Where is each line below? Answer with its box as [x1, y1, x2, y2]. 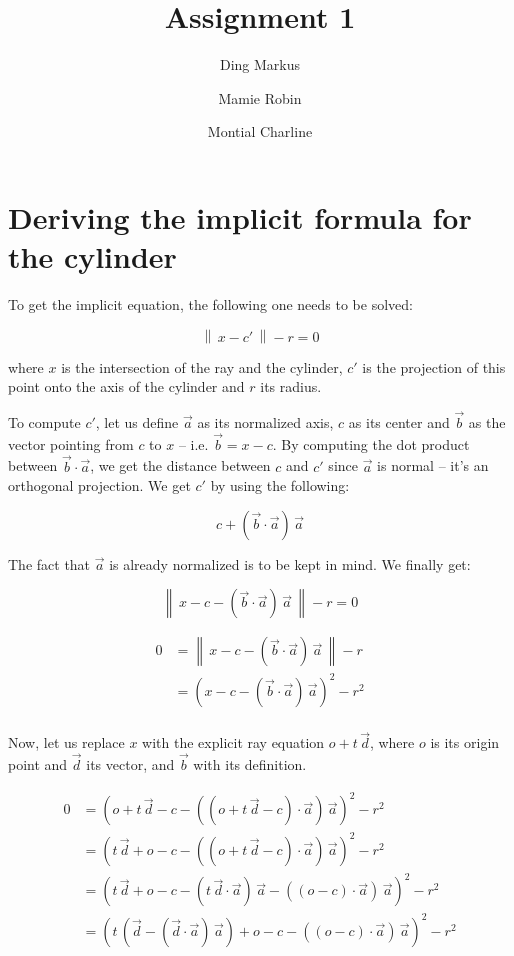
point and [8, 754, 68, 775]
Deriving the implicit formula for [8, 196, 472, 237]
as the [468, 412, 506, 433]
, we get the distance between [90, 455, 271, 476]
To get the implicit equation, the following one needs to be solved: [8, 294, 413, 315]
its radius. [260, 376, 322, 397]
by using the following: [210, 475, 350, 496]
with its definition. [193, 754, 307, 775]
